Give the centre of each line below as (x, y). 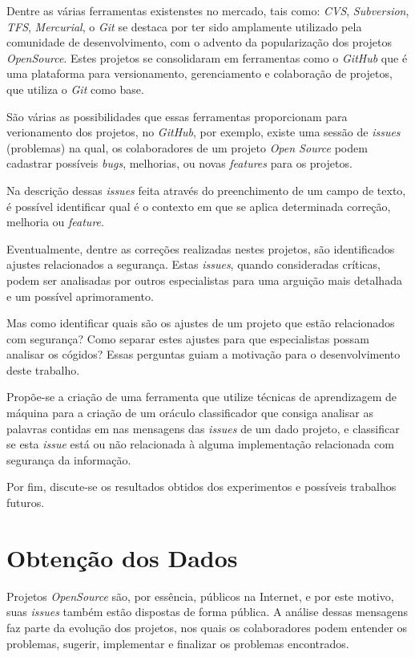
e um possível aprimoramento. (80, 296)
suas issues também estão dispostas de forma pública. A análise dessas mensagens (207, 612)
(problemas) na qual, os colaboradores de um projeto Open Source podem (187, 147)
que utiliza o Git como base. (75, 89)
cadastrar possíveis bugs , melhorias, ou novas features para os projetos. (179, 163)
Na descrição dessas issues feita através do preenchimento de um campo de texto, (206, 190)
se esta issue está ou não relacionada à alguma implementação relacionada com (200, 444)
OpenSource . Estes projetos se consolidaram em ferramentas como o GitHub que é (207, 57)
